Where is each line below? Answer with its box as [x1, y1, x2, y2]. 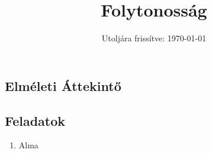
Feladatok [5, 111, 66, 129]
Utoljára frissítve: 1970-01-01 [101, 32, 207, 44]
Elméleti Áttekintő [5, 76, 121, 95]
